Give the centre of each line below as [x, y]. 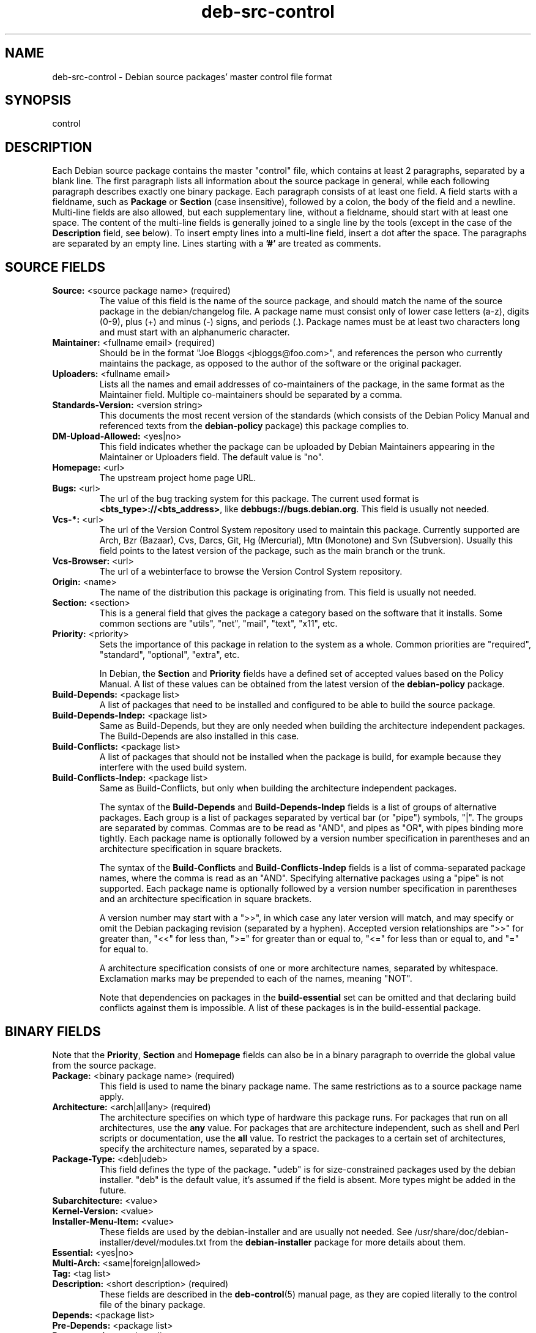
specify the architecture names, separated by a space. [209, 1148]
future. [113, 1190]
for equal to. [124, 949]
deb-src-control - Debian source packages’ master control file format [192, 77]
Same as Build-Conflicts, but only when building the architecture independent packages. [278, 788]
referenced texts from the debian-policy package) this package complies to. [254, 426]
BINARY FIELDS [53, 1031]
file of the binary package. [152, 1304]
